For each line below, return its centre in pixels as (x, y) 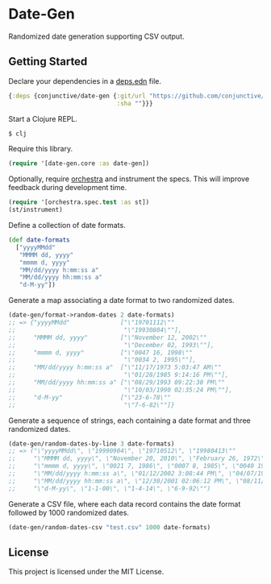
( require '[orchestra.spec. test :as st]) (79, 202)
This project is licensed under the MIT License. (86, 572)
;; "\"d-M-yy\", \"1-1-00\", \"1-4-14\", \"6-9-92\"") (110, 488)
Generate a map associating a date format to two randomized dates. (122, 300)
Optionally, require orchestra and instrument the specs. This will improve (129, 179)
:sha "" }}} (135, 103)
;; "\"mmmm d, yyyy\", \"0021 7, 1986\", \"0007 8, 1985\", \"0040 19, (138, 466)
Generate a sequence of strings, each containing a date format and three (130, 420)
